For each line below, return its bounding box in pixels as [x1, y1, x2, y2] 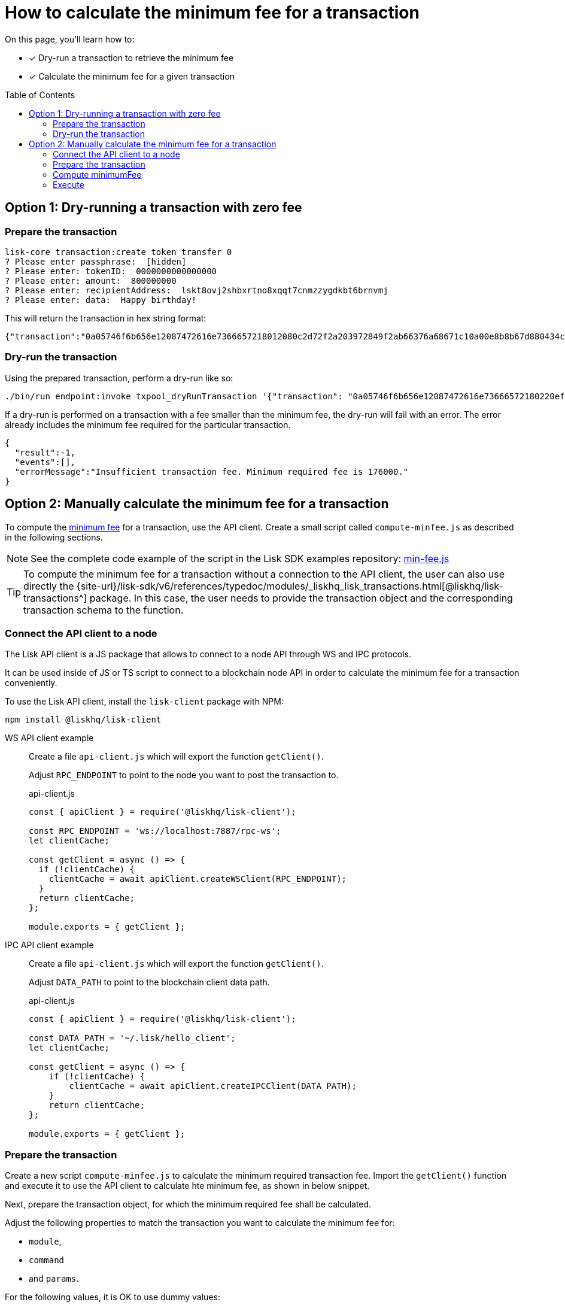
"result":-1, [14, 447, 76, 457]
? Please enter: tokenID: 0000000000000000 [5, 266, 217, 276]
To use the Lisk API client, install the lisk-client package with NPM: [5, 696, 284, 707]
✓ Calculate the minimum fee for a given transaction [29, 71, 235, 81]
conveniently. [5, 678, 57, 688]
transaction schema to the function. [23, 603, 184, 616]
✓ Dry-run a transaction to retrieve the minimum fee [29, 52, 234, 63]
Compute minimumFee [53, 169, 142, 180]
